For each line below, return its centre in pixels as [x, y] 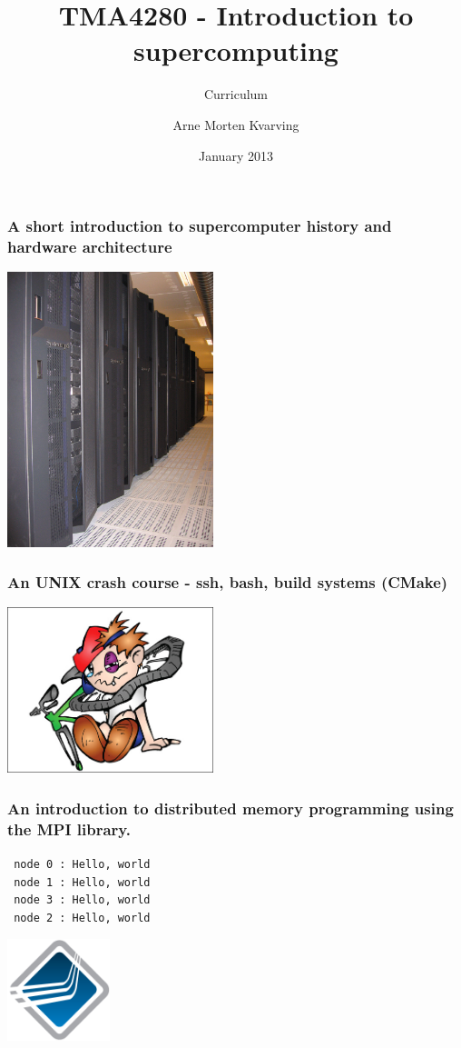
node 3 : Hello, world [82, 900]
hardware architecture [90, 247]
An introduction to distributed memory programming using [230, 808]
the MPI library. [69, 828]
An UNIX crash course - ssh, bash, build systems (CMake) [228, 582]
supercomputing [236, 50]
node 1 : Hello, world [82, 882]
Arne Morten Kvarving [236, 124]
